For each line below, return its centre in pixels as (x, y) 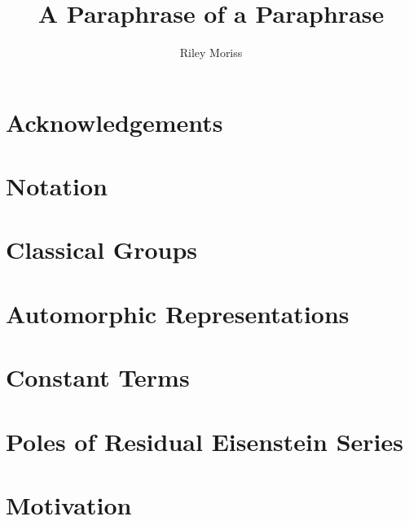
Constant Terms (98, 377)
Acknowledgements (114, 122)
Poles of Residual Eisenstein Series (204, 441)
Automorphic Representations (178, 313)
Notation (57, 186)
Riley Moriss (211, 53)
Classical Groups (102, 250)
